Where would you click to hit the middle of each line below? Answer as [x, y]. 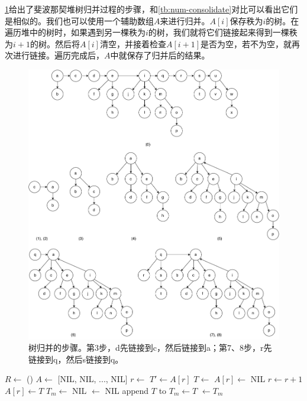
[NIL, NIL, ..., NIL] [93, 379]
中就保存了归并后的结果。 [160, 55]
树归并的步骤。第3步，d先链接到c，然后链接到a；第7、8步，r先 [150, 348]
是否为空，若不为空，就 [246, 43]
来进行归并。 [185, 20]
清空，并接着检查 [133, 43]
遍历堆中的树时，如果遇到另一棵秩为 [75, 32]
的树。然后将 [55, 43]
